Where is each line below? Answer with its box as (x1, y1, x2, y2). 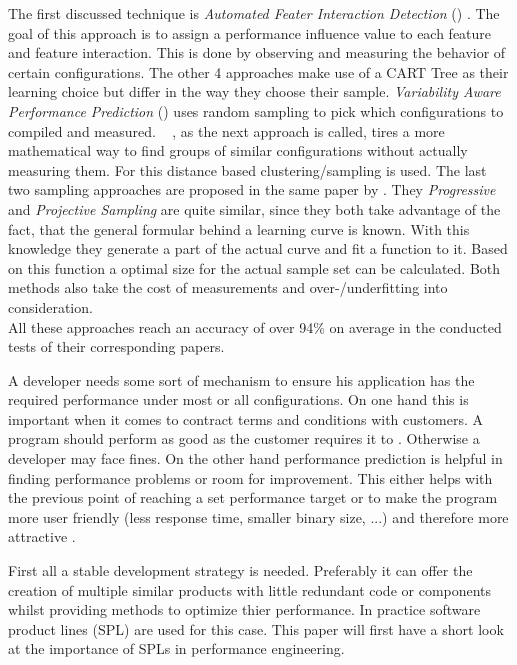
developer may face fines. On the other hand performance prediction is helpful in (8, 448, 503, 469)
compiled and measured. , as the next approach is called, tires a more (8, 120, 445, 141)
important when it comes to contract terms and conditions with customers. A (8, 408, 483, 429)
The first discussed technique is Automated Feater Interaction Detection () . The (8, 3, 500, 23)
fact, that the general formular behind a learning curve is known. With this (8, 218, 470, 239)
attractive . (8, 526, 76, 547)
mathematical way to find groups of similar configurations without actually (8, 140, 468, 161)
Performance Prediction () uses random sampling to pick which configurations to (8, 100, 504, 121)
